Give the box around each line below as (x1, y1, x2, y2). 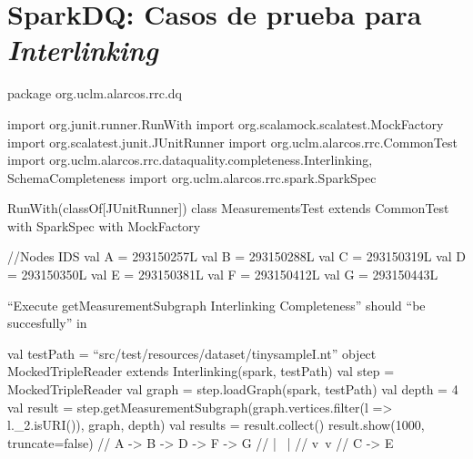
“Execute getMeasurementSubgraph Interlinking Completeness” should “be (7, 295, 426, 314)
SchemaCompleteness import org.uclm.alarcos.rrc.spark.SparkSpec (7, 168, 377, 187)
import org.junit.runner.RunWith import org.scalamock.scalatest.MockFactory (7, 114, 444, 133)
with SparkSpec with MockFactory (7, 216, 201, 235)
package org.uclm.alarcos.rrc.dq (7, 84, 182, 103)
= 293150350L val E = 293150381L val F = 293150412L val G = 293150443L (7, 265, 438, 284)
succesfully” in (7, 313, 87, 332)
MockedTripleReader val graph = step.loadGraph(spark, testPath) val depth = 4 (7, 380, 458, 399)
